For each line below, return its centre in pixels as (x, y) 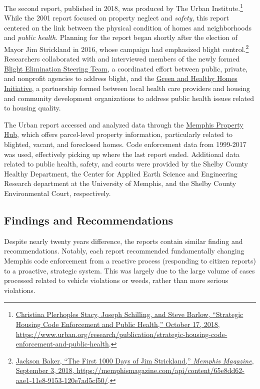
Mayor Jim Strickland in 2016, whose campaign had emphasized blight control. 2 (126, 48)
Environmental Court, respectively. (57, 193)
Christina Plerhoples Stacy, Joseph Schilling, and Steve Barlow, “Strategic (129, 314)
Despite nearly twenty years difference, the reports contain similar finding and (123, 241)
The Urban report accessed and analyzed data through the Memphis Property (124, 124)
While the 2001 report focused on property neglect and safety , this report (117, 18)
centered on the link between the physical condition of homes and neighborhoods (128, 27)
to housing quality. (32, 108)
